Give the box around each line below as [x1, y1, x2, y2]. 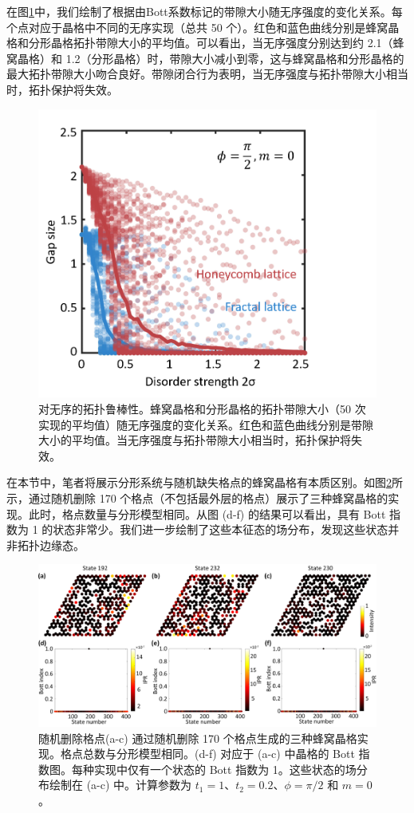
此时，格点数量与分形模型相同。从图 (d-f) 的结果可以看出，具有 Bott [28, 505, 386, 522]
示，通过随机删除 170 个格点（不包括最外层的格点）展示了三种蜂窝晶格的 [6, 489, 388, 506]
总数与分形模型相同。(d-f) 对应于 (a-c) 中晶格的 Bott [82, 745, 355, 762]
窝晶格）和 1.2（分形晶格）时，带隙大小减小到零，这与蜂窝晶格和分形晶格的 [6, 49, 404, 66]
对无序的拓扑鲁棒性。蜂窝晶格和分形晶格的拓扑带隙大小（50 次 [38, 400, 366, 416]
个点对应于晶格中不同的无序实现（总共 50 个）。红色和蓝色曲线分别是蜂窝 [6, 18, 388, 35]
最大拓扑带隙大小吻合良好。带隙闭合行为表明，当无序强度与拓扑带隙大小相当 [6, 65, 408, 82]
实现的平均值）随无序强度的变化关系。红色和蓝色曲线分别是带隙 [38, 416, 373, 432]
